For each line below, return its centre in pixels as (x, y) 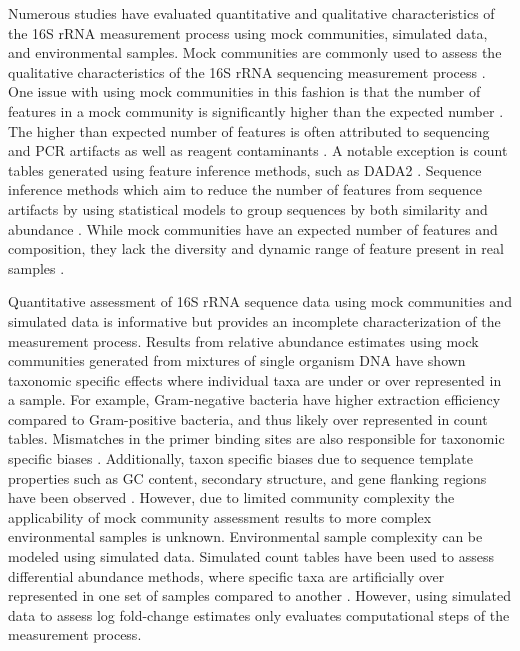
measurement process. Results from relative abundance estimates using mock (243, 340)
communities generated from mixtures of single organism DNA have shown (237, 360)
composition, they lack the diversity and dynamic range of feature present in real (256, 248)
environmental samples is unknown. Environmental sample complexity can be (245, 536)
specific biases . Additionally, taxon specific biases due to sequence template (240, 458)
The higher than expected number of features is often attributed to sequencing (249, 130)
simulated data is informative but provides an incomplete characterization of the (254, 320)
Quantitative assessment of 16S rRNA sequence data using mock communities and (260, 301)
